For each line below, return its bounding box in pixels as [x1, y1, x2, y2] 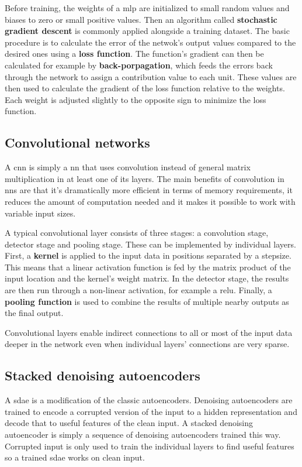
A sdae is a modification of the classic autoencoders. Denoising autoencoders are [5, 394, 293, 406]
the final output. [5, 307, 64, 319]
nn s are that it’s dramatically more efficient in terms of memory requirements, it [5, 184, 293, 196]
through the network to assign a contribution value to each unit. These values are [5, 70, 297, 83]
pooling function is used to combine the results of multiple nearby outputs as [5, 295, 289, 307]
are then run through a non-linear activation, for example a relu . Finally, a [5, 284, 272, 296]
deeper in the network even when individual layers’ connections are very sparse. [5, 338, 290, 350]
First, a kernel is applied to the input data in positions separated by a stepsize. [5, 249, 291, 262]
